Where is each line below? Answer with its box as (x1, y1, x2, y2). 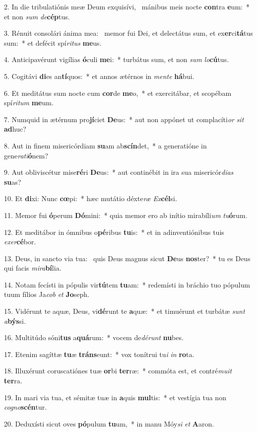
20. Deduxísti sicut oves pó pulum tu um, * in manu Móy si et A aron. (4, 418, 214, 429)
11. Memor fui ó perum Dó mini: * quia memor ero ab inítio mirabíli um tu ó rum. (4, 210, 248, 220)
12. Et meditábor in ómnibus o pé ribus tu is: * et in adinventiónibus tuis (4, 226, 224, 237)
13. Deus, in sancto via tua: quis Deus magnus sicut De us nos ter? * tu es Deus (4, 253, 251, 263)
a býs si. (4, 315, 26, 326)
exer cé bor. (4, 236, 36, 247)
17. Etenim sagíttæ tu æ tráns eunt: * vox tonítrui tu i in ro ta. (4, 349, 194, 359)
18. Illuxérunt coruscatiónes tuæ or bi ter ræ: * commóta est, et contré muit (4, 365, 232, 376)
